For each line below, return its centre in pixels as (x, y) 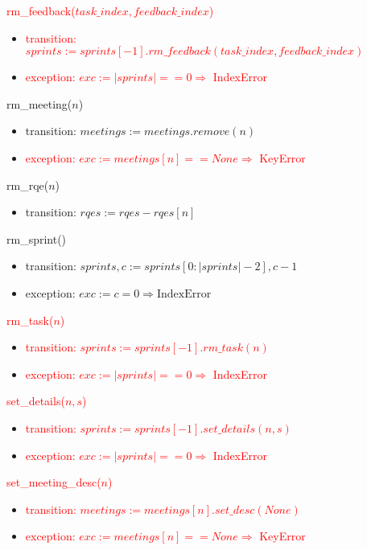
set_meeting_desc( (54, 482)
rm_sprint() (37, 238)
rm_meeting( (39, 103)
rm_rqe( (28, 185)
